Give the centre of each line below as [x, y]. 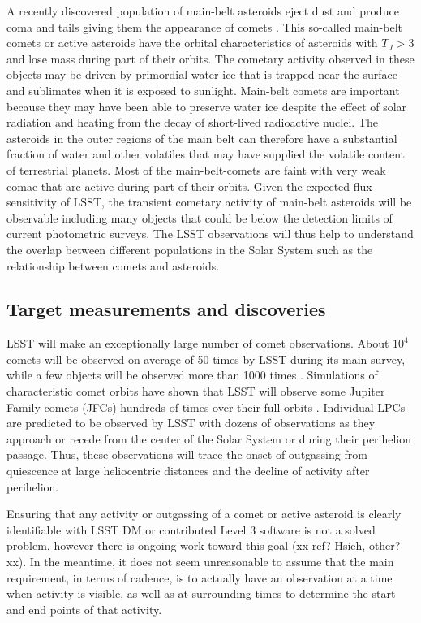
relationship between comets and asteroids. [113, 265]
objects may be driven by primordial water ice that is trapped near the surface [202, 74]
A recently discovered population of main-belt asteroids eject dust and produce [203, 11]
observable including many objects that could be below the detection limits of [200, 217]
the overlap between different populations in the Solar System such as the [190, 249]
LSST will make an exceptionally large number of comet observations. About [198, 343]
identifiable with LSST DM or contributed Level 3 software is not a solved [191, 529]
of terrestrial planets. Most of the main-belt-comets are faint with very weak [196, 169]
